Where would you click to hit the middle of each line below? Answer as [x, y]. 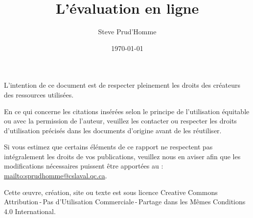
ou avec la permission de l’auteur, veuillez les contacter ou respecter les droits [120, 121]
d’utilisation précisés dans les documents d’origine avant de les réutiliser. [113, 130]
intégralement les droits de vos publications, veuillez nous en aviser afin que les [122, 156]
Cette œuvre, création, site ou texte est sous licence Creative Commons [111, 192]
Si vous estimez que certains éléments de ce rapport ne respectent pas [108, 147]
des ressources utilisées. [39, 94]
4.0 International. [30, 211]
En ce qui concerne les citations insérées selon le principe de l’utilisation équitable [127, 111]
